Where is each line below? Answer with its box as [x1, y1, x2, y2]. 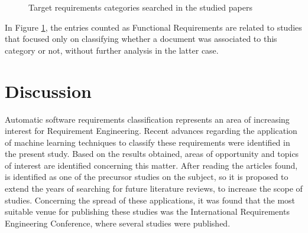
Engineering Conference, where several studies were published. [5, 216, 231, 229]
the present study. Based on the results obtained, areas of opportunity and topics [5, 147, 299, 160]
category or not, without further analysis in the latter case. [5, 44, 219, 56]
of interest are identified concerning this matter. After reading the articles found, [5, 159, 298, 171]
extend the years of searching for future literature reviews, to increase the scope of [5, 182, 303, 195]
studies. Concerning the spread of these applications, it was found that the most [5, 193, 296, 206]
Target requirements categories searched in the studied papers [28, 1, 252, 13]
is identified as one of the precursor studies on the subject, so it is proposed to [5, 170, 288, 183]
